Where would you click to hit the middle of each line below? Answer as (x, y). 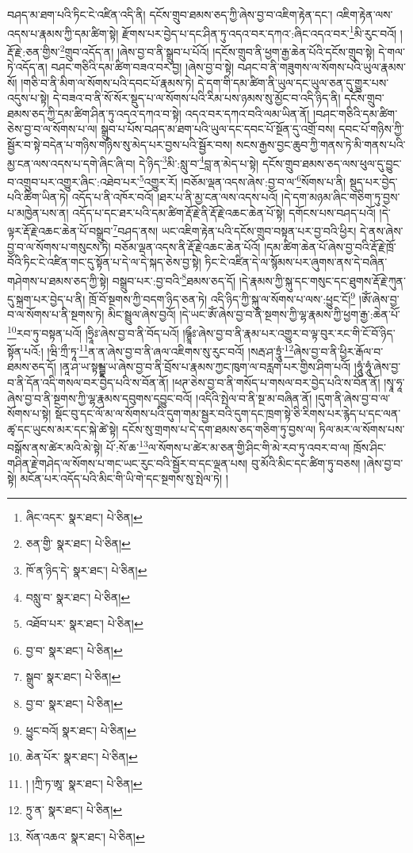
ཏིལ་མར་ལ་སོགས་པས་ (362, 428)
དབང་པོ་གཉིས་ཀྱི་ (371, 129)
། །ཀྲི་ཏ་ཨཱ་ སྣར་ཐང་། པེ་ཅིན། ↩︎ (84, 783)
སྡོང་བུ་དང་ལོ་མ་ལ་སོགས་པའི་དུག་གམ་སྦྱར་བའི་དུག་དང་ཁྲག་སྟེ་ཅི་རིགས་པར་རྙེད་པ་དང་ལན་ (228, 413)
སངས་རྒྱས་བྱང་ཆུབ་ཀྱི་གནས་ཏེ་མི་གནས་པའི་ (321, 145)
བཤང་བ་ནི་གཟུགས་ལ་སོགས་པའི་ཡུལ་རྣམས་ (321, 67)
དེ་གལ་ (392, 51)
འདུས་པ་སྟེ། (29, 98)
